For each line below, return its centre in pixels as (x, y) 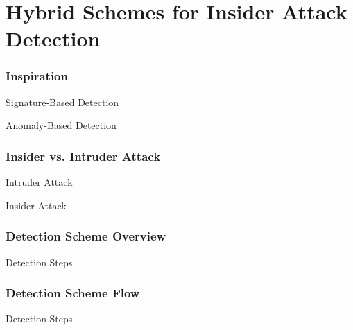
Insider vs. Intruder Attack (83, 156)
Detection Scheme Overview (86, 236)
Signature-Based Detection (62, 102)
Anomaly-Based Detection (61, 125)
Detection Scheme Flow (73, 293)
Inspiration (37, 76)
